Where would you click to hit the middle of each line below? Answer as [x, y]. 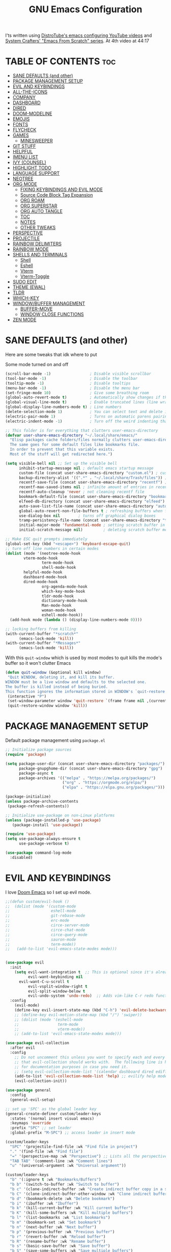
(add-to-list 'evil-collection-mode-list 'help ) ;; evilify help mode [91, 1076]
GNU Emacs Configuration [85, 9]
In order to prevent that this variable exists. [62, 450]
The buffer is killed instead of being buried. [57, 687]
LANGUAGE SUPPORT [36, 173]
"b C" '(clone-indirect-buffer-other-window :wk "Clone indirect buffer [89, 1194]
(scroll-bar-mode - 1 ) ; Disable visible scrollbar [78, 374]
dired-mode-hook [41, 582]
